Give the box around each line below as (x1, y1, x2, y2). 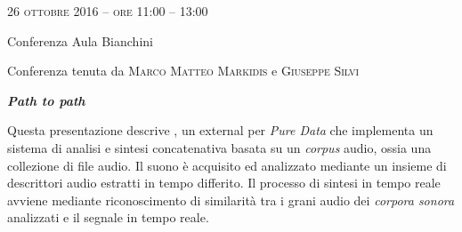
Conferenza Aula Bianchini (7, 31, 153, 50)
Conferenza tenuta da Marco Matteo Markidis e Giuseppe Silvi (7, 61, 360, 80)
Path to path (7, 91, 85, 109)
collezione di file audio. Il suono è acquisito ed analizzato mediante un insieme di (7, 156, 447, 174)
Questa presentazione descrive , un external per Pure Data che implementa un (7, 121, 434, 140)
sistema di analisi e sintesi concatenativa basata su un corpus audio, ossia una (7, 138, 432, 156)
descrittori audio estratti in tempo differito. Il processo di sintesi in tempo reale (7, 173, 441, 192)
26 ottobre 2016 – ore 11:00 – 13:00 (7, 2, 208, 20)
